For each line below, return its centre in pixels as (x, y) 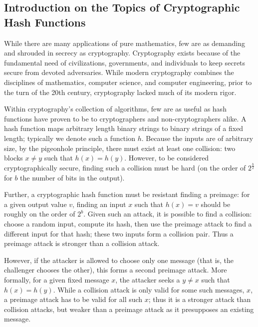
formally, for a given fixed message (57, 280)
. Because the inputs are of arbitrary (197, 138)
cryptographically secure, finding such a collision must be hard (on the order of (125, 168)
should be (216, 204)
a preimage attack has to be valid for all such (73, 299)
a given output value (35, 204)
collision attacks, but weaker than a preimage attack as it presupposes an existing (129, 309)
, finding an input (99, 204)
